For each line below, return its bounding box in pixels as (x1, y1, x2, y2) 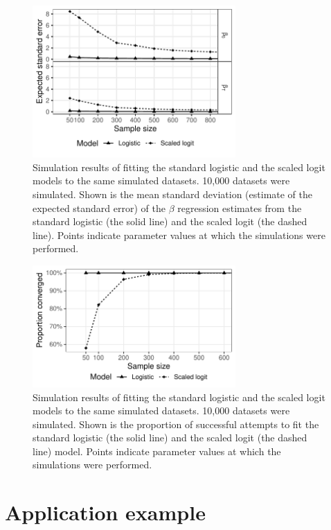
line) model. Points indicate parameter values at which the (33, 443, 281, 458)
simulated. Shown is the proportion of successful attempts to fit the (33, 416, 319, 431)
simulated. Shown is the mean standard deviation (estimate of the (33, 186, 313, 201)
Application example (5, 498, 206, 527)
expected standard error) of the (33, 200, 165, 215)
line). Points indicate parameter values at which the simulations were (33, 227, 325, 242)
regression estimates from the (177, 200, 302, 215)
